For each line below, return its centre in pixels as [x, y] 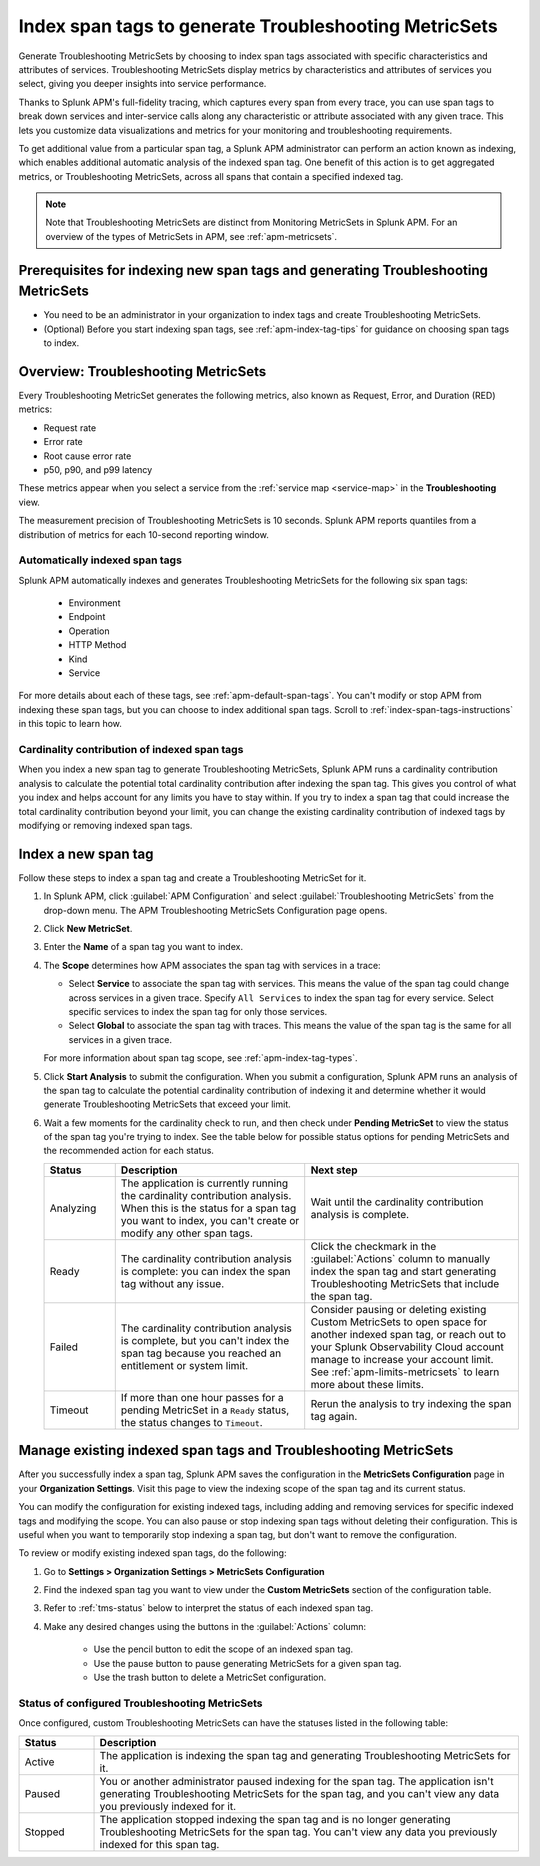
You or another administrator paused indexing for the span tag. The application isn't [296, 1781]
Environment [94, 603]
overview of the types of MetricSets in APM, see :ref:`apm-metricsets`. [191, 236]
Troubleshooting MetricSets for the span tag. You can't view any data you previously [298, 1832]
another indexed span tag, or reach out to [408, 1334]
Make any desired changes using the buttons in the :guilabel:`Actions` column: [205, 1626]
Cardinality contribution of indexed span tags [131, 749]
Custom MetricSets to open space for [399, 1322]
